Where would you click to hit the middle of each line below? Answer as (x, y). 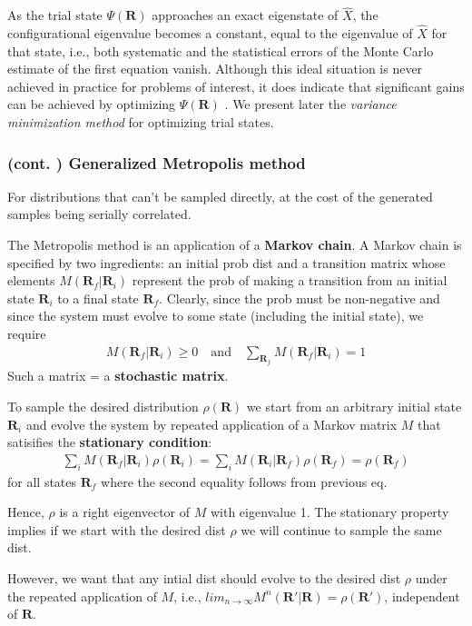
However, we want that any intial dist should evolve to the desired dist (204, 577)
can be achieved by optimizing (92, 104)
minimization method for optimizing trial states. (141, 122)
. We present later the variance (310, 104)
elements (31, 280)
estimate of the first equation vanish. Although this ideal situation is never (215, 69)
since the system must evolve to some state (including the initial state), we (216, 316)
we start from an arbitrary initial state (354, 406)
